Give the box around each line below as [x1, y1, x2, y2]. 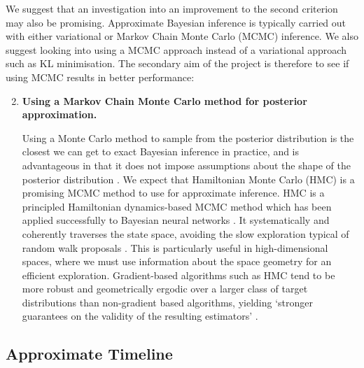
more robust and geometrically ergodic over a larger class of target [22, 281, 308, 296]
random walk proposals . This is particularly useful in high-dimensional [22, 240, 328, 255]
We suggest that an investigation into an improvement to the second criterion [6, 1, 338, 15]
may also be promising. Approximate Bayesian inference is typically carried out [6, 15, 346, 29]
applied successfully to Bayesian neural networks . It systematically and [22, 213, 330, 227]
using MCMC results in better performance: [6, 69, 195, 84]
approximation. [22, 107, 97, 122]
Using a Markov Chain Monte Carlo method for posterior [22, 93, 307, 108]
